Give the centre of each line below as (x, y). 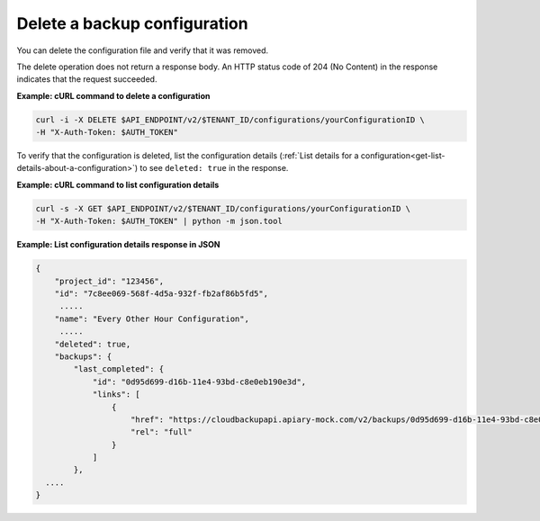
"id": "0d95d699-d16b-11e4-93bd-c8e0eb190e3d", (199, 382)
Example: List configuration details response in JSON (118, 245)
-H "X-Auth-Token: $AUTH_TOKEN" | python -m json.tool (159, 221)
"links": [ (117, 395)
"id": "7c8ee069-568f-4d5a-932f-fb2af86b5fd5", (162, 293)
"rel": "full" (162, 432)
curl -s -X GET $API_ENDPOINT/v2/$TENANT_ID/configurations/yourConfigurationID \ (223, 208)
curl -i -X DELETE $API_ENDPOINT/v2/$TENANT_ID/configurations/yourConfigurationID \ (230, 120)
